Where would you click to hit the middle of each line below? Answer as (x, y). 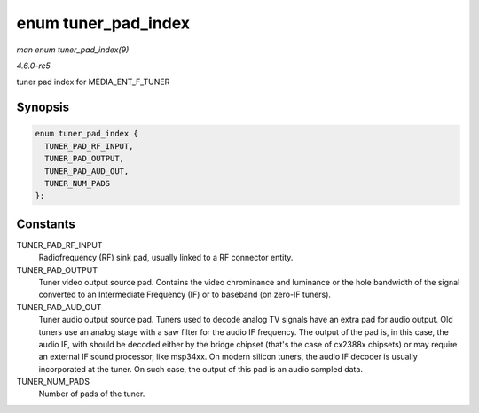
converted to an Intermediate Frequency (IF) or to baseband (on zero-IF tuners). (185, 295)
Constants (46, 224)
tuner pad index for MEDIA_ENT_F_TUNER (93, 82)
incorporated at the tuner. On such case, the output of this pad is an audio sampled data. (201, 369)
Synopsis (43, 108)
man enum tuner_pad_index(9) (73, 50)
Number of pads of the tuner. (92, 394)
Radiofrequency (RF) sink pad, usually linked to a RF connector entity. (166, 258)
